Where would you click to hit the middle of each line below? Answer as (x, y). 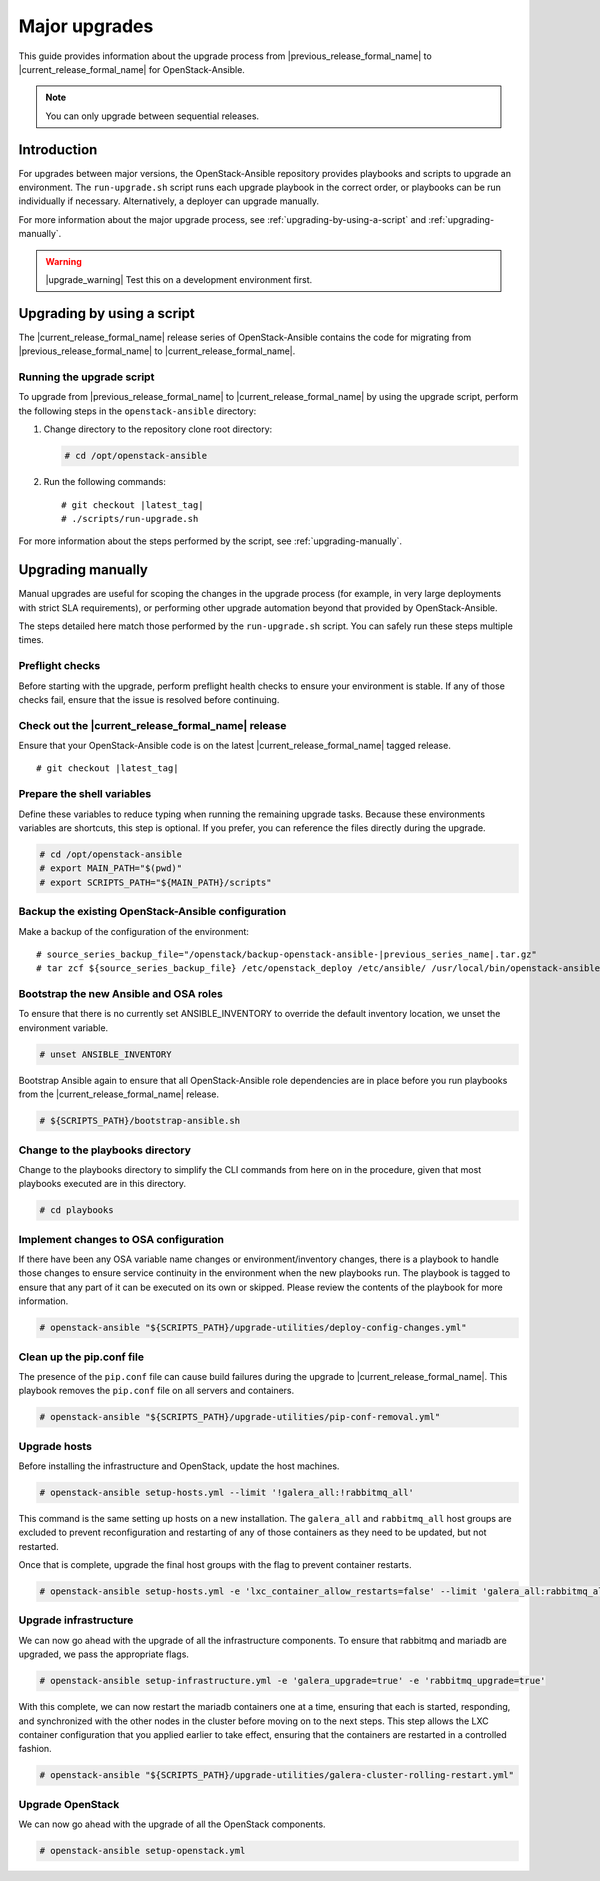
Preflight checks (59, 666)
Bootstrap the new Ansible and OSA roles (121, 994)
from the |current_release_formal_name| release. (119, 1094)
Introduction (58, 149)
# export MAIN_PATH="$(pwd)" (111, 868)
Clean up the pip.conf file (81, 1357)
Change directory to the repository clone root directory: (158, 429)
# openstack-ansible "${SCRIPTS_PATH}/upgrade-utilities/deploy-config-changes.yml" (253, 1328)
